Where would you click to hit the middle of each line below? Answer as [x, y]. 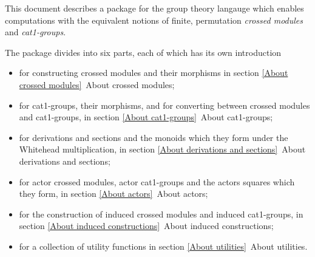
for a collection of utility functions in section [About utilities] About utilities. [163, 246]
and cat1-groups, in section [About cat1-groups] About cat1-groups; [146, 117]
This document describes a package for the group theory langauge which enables [154, 8]
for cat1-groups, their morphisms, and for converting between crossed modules [164, 105]
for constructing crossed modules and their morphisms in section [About [154, 73]
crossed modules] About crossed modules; [97, 84]
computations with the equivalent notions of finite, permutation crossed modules [154, 20]
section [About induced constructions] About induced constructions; [146, 226]
